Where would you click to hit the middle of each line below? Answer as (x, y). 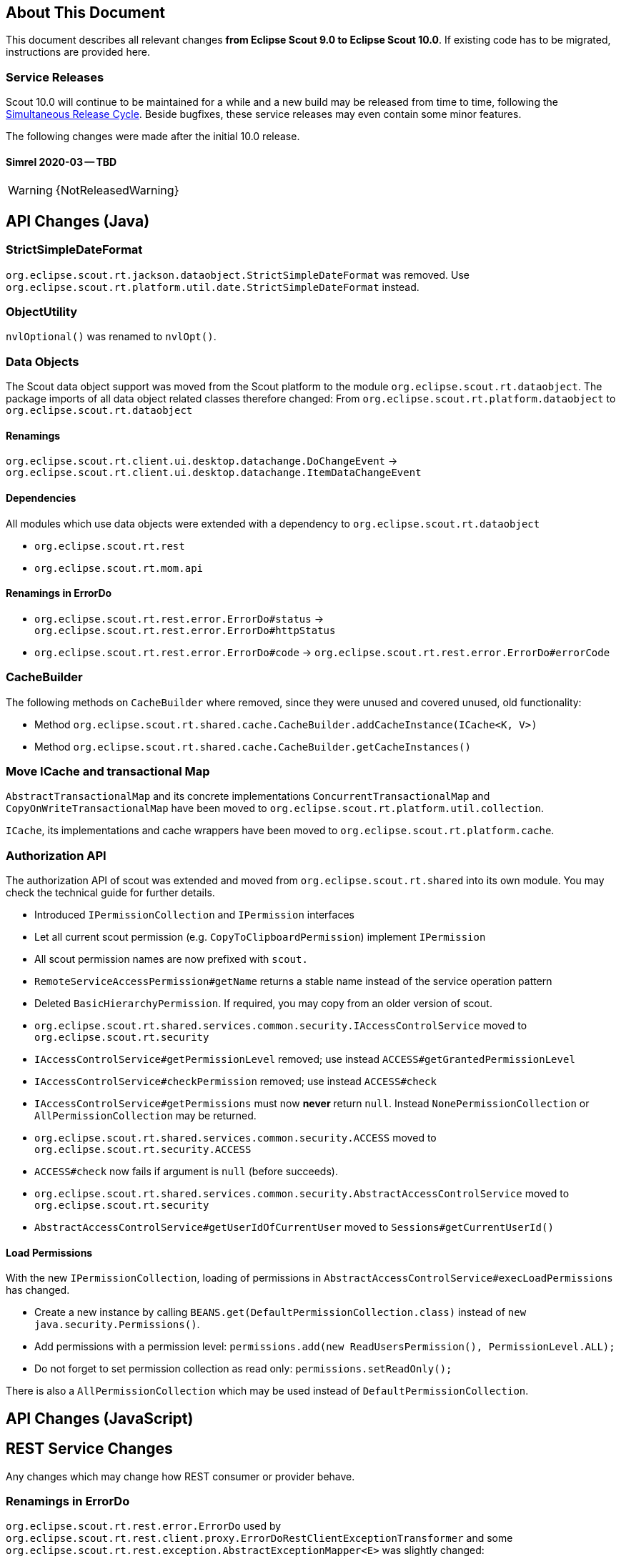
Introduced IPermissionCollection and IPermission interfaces (194, 915)
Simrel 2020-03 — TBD (61, 162)
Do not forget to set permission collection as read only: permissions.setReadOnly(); (243, 1369)
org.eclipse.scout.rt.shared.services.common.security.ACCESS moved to (235, 1138)
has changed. (38, 1290)
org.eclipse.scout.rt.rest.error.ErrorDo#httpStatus (185, 630)
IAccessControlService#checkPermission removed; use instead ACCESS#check (235, 1082)
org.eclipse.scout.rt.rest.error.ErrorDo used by (144, 1526)
